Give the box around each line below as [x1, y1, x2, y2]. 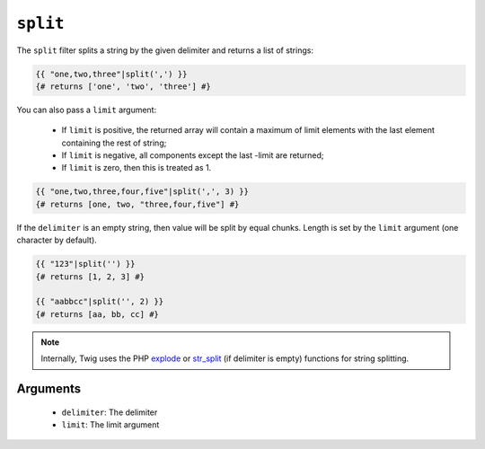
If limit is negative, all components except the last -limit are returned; [61, 150, 324, 161]
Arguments [16, 381, 82, 396]
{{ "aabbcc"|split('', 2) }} [35, 296, 164, 307]
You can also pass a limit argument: [16, 104, 157, 115]
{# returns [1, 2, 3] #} [35, 271, 145, 282]
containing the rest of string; [61, 137, 167, 148]
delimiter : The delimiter [61, 407, 158, 418]
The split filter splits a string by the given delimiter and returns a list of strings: [16, 45, 314, 56]
